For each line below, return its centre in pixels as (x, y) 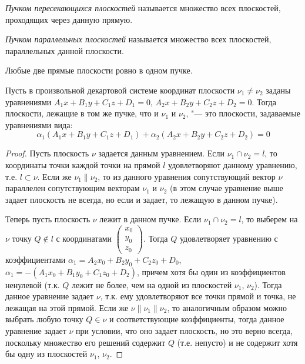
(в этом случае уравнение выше (227, 188)
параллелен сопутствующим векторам (73, 188)
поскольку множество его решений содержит (86, 342)
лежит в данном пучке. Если (150, 219)
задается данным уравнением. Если (162, 153)
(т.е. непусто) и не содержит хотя (237, 342)
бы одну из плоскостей (46, 354)
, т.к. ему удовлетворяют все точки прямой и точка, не (198, 296)
